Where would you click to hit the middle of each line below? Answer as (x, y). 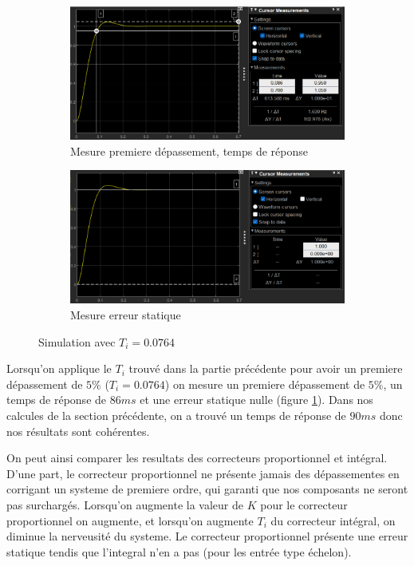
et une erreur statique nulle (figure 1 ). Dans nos (256, 400)
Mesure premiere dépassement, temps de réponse (189, 150)
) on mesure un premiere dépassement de (265, 384)
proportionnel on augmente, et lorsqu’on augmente (130, 520)
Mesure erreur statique (126, 315)
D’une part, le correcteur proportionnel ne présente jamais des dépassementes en (203, 473)
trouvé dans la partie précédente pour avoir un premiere (266, 368)
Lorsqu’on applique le (59, 368)
